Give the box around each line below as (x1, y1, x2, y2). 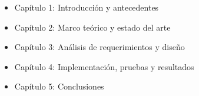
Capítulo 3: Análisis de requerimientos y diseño (14, 41, 185, 53)
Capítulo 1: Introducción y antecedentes (14, 1, 159, 13)
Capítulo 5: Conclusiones (14, 80, 104, 92)
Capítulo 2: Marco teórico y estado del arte (14, 21, 171, 33)
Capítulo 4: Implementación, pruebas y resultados (14, 60, 194, 72)
